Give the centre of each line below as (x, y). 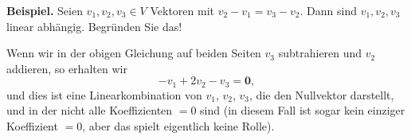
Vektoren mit (182, 10)
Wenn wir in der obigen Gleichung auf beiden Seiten (134, 53)
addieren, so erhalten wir (67, 68)
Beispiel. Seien (45, 10)
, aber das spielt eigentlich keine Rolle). (178, 126)
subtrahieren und (320, 53)
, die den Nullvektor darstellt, (322, 94)
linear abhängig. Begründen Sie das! (94, 26)
